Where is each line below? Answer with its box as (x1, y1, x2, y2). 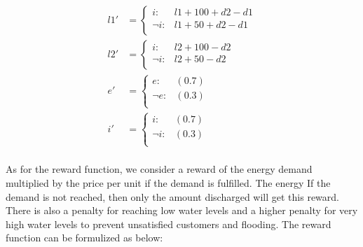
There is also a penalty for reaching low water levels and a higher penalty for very (6, 203, 358, 218)
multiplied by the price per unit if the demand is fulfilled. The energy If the (6, 175, 331, 190)
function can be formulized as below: (6, 230, 163, 245)
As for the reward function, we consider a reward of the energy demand (6, 162, 313, 176)
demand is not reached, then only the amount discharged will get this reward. (6, 189, 339, 204)
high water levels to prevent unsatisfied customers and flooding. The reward (6, 216, 331, 231)
